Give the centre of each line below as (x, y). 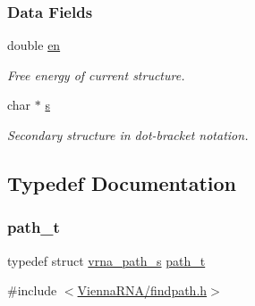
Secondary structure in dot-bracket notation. (128, 135)
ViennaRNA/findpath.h (142, 290)
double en (34, 45)
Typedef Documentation (122, 182)
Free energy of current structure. (96, 74)
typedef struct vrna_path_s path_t (106, 260)
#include (32, 290)
